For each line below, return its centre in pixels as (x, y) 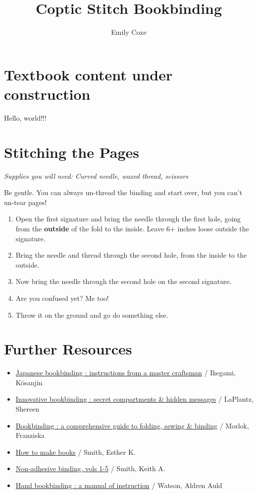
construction (47, 94)
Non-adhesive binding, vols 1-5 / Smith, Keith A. (90, 468)
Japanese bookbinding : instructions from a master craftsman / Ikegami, (126, 373)
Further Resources (68, 349)
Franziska (30, 435)
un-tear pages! (26, 202)
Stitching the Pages (72, 152)
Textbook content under (88, 74)
